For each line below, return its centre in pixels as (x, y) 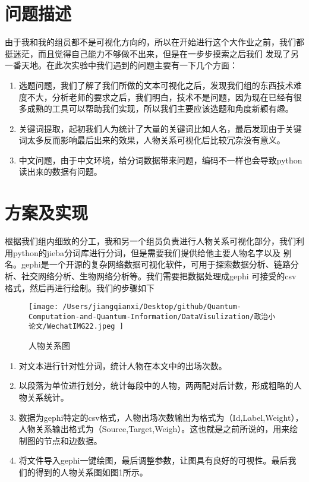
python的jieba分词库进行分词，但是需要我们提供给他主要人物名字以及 (146, 252)
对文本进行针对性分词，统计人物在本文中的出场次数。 (123, 365)
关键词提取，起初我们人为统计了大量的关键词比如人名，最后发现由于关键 (160, 128)
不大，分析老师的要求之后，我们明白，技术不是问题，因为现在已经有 (160, 97)
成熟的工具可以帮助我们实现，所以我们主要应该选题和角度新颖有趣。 (160, 108)
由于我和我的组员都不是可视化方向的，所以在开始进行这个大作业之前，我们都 (154, 42)
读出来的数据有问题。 (60, 171)
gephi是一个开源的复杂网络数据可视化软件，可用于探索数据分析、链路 (156, 264)
